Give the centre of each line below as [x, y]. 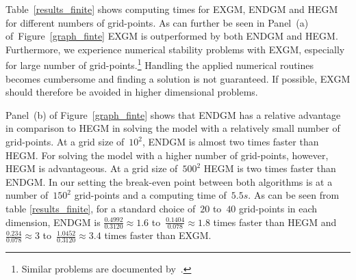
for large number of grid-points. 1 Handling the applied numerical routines [160, 64]
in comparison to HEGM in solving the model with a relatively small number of [173, 128]
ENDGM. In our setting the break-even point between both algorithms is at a [169, 181]
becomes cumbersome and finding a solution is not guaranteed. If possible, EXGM [178, 78]
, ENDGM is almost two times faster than [230, 141]
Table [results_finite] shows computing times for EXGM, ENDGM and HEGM [172, 9]
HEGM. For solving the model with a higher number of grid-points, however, [167, 155]
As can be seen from [296, 195]
